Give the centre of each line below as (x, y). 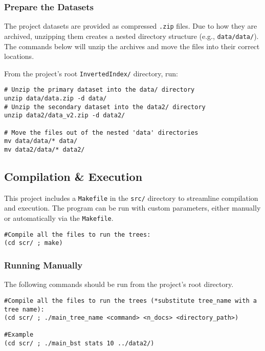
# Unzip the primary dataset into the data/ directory (100, 90)
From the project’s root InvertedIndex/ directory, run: (91, 73)
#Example (19, 335)
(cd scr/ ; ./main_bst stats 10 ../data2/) (79, 344)
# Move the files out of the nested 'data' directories (101, 132)
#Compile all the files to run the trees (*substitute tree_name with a (130, 301)
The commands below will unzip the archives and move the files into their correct (132, 46)
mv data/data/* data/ (41, 141)
